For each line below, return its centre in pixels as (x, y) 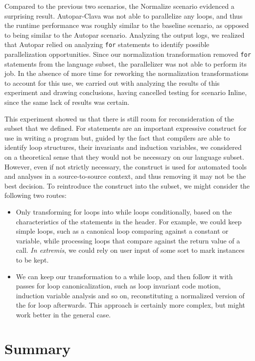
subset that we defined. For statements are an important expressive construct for (126, 128)
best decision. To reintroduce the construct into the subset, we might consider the (127, 185)
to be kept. (32, 259)
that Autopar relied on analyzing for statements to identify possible (107, 44)
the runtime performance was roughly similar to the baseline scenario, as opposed (127, 25)
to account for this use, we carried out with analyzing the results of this (112, 83)
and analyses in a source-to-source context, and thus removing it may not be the (125, 176)
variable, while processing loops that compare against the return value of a (128, 240)
